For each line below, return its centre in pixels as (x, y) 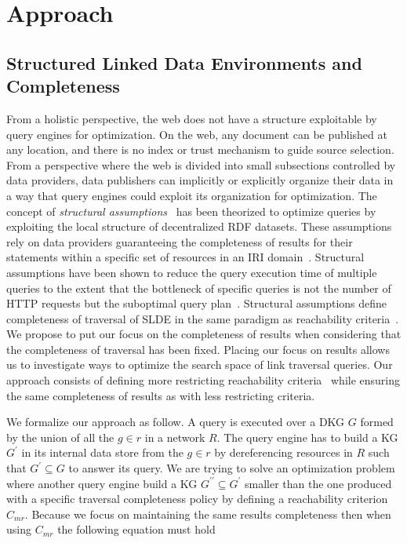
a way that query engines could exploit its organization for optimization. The (192, 195)
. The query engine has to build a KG (307, 437)
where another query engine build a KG (102, 483)
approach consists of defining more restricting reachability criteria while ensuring (203, 380)
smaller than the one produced (318, 483)
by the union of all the (60, 437)
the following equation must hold (136, 529)
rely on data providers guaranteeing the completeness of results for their (180, 241)
